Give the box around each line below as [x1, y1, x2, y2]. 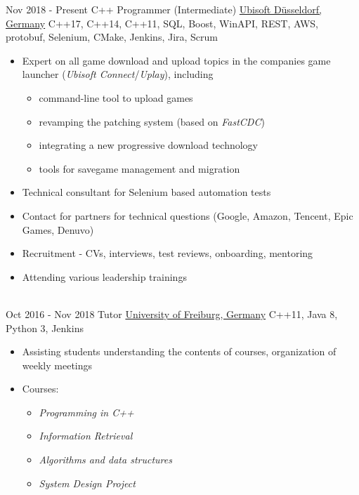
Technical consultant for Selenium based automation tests [22, 185, 271, 199]
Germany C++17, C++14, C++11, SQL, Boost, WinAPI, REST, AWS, [6, 15, 318, 30]
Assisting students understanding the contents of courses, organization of [22, 344, 337, 359]
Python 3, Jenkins [6, 320, 84, 335]
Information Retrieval [39, 428, 133, 443]
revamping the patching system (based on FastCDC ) [39, 114, 265, 128]
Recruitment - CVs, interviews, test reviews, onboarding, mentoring [22, 246, 313, 260]
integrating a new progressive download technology [39, 138, 258, 152]
